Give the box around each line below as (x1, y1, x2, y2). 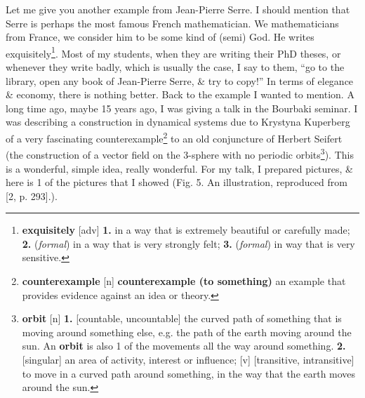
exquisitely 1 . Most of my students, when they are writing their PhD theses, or (6, 44, 341, 60)
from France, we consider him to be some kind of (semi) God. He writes (6, 29, 314, 44)
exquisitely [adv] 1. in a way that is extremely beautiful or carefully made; (22, 223, 350, 237)
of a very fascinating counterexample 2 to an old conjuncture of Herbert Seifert (6, 129, 343, 145)
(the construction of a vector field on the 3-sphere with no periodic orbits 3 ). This (6, 145, 354, 161)
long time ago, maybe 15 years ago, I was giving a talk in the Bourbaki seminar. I (6, 100, 358, 115)
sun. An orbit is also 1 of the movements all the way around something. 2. (22, 338, 346, 353)
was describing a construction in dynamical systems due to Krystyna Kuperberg (6, 114, 350, 129)
